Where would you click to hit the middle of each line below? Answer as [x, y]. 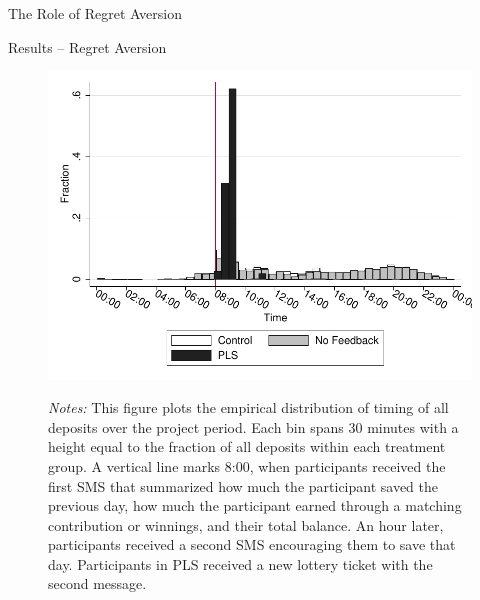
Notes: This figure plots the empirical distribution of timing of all [248, 407]
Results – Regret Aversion [87, 46]
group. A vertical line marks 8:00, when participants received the [247, 465]
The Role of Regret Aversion [95, 13]
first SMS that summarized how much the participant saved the [243, 485]
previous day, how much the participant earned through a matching [255, 505]
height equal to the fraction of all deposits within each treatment [247, 446]
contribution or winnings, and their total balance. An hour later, [246, 524]
